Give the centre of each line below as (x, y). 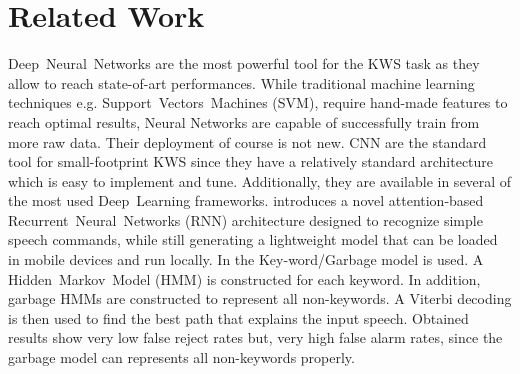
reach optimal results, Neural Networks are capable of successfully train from (244, 121)
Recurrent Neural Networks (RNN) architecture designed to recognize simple (245, 219)
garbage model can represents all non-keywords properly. (181, 357)
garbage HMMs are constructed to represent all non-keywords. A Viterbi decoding (260, 298)
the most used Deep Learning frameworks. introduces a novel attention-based (246, 200)
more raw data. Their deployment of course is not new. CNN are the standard (247, 141)
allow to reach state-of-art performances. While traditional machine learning (241, 82)
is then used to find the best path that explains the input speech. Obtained (238, 317)
